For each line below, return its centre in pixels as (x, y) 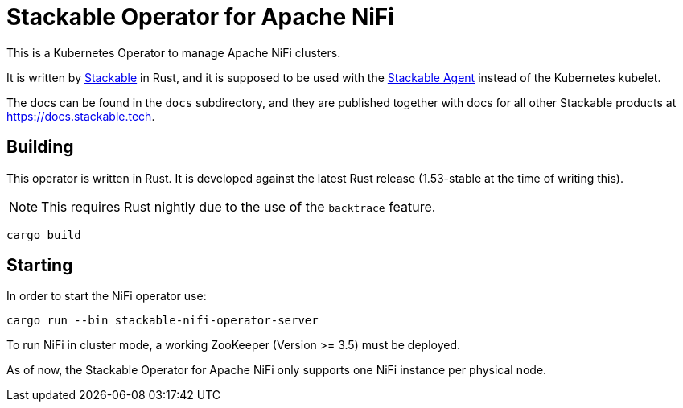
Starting (40, 266)
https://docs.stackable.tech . (81, 116)
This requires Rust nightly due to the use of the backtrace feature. (239, 206)
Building (40, 147)
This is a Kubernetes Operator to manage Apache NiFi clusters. (174, 52)
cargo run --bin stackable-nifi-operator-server (163, 321)
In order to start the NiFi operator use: (107, 296)
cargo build (44, 235)
